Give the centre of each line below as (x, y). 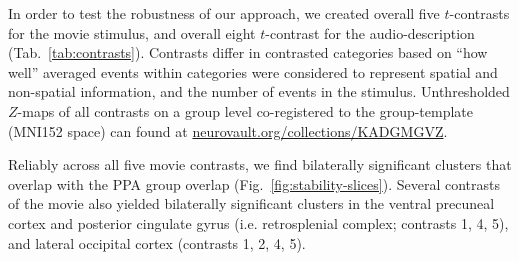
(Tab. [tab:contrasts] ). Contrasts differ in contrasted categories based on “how (248, 52)
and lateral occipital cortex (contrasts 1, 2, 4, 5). (157, 242)
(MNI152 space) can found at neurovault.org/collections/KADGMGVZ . (228, 130)
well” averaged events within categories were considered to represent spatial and (253, 71)
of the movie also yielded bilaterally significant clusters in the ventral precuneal (251, 203)
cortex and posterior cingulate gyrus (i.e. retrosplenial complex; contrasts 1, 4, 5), (258, 222)
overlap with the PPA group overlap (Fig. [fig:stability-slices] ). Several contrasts (254, 183)
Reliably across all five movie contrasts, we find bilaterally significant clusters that (260, 164)
